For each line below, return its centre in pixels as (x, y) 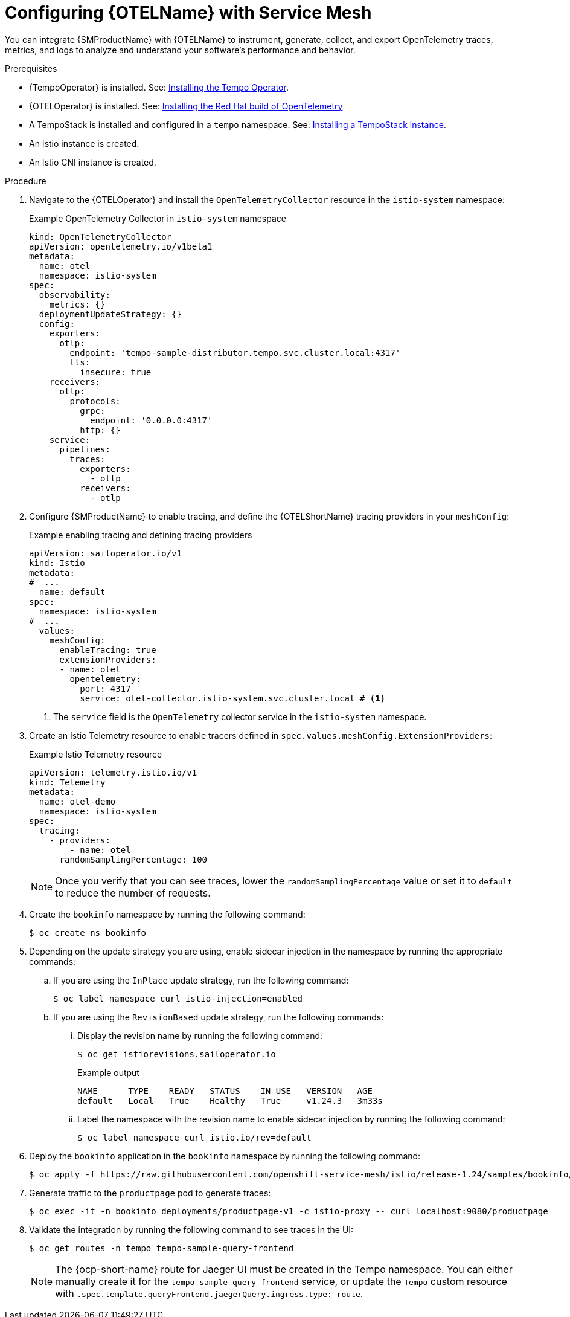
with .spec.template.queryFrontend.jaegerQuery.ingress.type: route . (209, 1293)
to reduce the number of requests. (133, 893)
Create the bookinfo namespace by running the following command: (167, 914)
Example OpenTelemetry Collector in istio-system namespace (158, 218)
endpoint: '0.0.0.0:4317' (151, 420)
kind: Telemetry (67, 782)
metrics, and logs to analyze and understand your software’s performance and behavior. (180, 50)
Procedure (26, 181)
